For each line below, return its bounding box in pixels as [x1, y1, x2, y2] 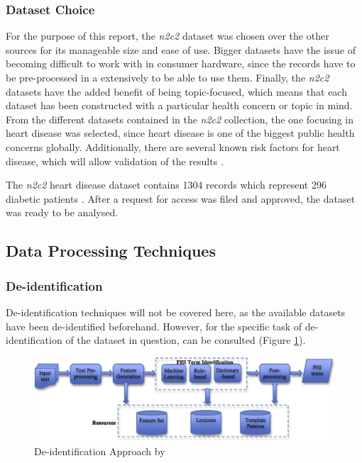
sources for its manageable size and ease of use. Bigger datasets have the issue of [6, 42, 356, 57]
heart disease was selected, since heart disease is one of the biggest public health [6, 125, 355, 140]
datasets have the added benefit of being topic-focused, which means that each [6, 84, 347, 99]
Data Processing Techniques [6, 240, 216, 262]
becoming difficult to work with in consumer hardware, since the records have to [6, 56, 356, 71]
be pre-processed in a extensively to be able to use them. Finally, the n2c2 [6, 70, 329, 84]
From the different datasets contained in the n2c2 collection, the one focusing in [6, 111, 353, 126]
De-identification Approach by [34, 443, 165, 458]
